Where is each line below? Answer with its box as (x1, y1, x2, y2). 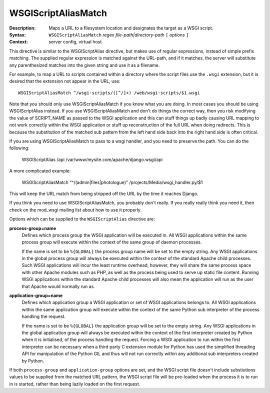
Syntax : (9, 31, 26, 37)
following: (9, 145, 29, 151)
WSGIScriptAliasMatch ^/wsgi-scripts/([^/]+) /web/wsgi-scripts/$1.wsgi (18, 90, 200, 95)
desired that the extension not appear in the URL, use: (9, 78, 120, 84)
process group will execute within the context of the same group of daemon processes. (21, 239, 202, 245)
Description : (9, 25, 36, 31)
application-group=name (9, 292, 63, 298)
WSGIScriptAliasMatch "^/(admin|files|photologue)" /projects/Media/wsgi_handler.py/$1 (21, 179, 203, 185)
